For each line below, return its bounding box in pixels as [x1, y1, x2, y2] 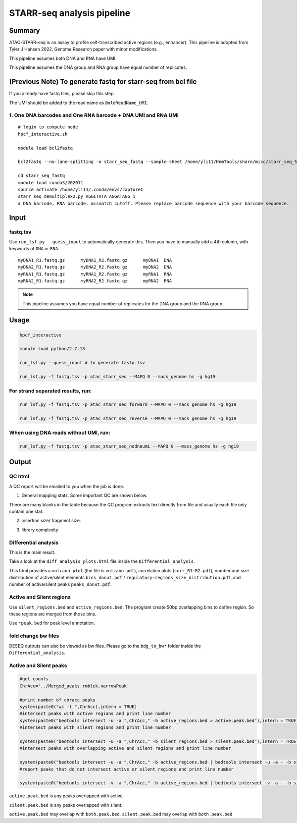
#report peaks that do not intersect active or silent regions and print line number [19, 766, 234, 772]
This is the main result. [9, 549, 55, 555]
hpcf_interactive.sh [18, 131, 68, 137]
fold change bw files [9, 632, 59, 639]
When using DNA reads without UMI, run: [9, 429, 111, 436]
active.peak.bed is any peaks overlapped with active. [9, 793, 124, 799]
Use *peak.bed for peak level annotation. [9, 620, 95, 626]
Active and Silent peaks [9, 662, 67, 669]
